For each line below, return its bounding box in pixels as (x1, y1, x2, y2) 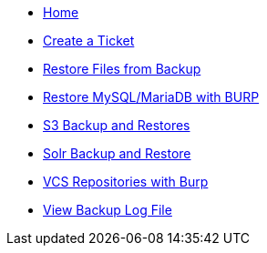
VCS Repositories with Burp (43, 174, 209, 189)
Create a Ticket (43, 33, 135, 48)
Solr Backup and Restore (43, 146, 191, 161)
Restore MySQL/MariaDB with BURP (43, 89, 260, 105)
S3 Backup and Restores (43, 117, 190, 133)
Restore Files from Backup (43, 61, 201, 76)
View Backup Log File (43, 202, 172, 218)
